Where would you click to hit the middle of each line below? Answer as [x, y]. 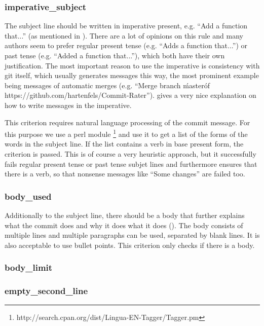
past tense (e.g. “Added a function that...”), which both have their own [115, 55]
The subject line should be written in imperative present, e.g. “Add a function [126, 26]
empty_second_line [46, 291]
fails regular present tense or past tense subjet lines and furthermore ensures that [131, 164]
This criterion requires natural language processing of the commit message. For [127, 122]
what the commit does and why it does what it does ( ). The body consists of [124, 225]
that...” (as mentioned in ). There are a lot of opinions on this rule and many [124, 35]
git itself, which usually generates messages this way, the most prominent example [132, 75]
